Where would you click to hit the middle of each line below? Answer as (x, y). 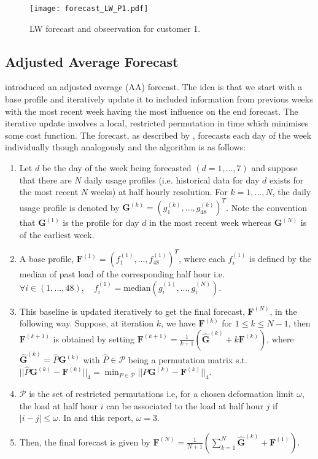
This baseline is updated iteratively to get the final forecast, (132, 311)
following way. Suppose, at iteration (87, 323)
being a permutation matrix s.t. (188, 359)
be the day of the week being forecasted (117, 168)
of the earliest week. (57, 234)
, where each (202, 258)
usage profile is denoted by (69, 207)
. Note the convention (266, 207)
